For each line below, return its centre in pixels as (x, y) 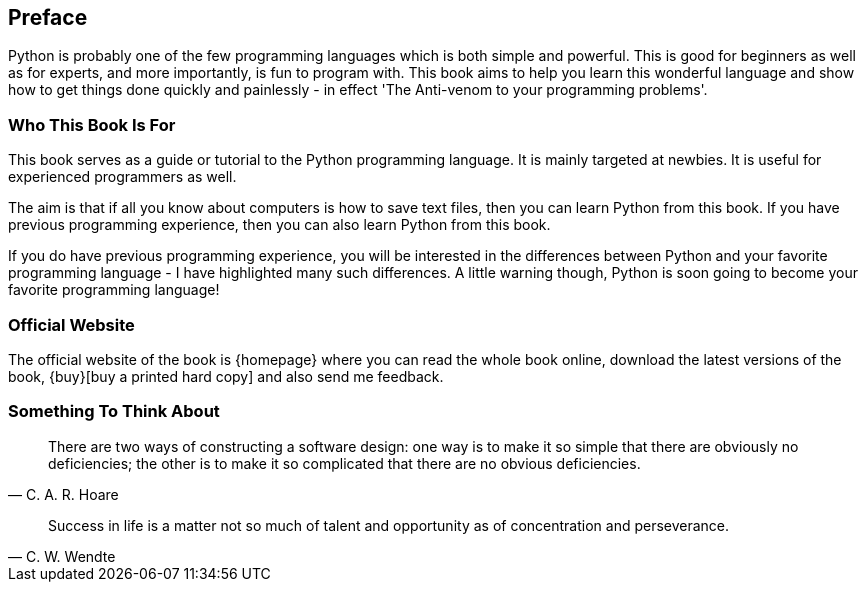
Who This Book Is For (92, 124)
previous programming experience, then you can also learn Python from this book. (279, 225)
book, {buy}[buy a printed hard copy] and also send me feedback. (226, 376)
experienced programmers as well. (122, 177)
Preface (48, 17)
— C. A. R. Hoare (63, 494)
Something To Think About (114, 411)
